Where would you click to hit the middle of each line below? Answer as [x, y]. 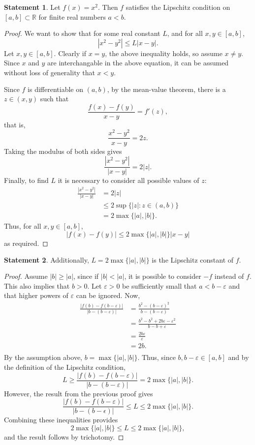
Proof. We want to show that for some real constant [82, 33]
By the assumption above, [43, 357]
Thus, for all [23, 226]
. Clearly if [70, 53]
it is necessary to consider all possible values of [128, 180]
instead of [229, 276]
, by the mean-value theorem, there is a [166, 89]
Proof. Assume [26, 276]
